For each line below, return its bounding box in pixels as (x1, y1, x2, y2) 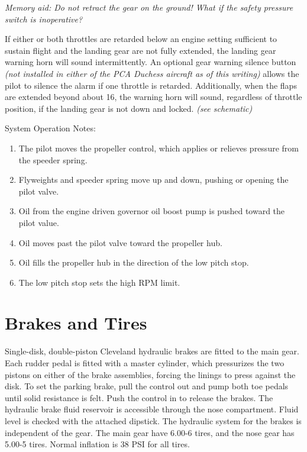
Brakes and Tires (5, 311, 147, 335)
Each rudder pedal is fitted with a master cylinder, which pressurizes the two (5, 357, 285, 369)
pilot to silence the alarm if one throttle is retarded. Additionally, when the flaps (5, 79, 297, 91)
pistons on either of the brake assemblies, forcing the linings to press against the (5, 368, 296, 380)
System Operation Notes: (5, 122, 96, 134)
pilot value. (18, 216, 59, 228)
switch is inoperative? (5, 12, 83, 25)
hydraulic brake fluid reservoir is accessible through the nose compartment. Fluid (5, 403, 299, 415)
